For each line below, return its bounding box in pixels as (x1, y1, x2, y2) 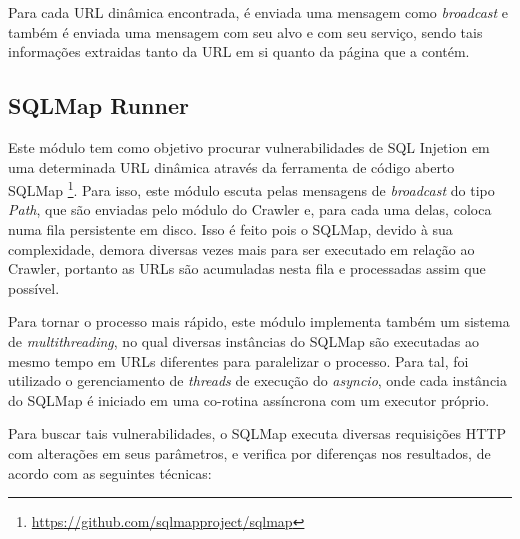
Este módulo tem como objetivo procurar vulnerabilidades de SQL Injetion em (8, 136, 490, 157)
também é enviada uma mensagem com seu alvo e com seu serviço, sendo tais (8, 21, 483, 42)
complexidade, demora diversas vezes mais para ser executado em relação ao (8, 238, 475, 259)
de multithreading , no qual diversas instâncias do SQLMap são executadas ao (8, 330, 479, 351)
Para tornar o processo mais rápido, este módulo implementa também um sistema (8, 311, 510, 332)
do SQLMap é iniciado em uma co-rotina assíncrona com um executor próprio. (8, 389, 490, 410)
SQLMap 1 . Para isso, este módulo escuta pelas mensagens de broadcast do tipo (8, 177, 495, 200)
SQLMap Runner (8, 90, 189, 121)
